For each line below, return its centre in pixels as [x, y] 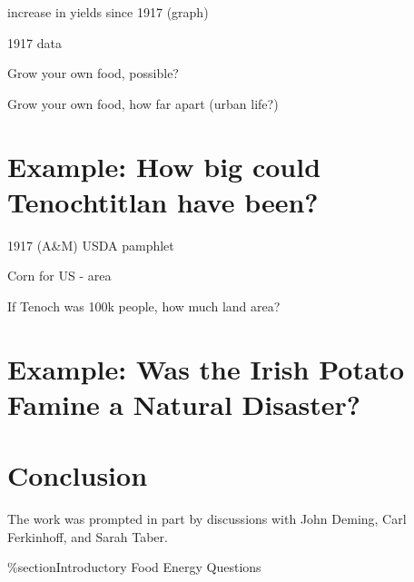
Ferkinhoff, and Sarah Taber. [88, 536]
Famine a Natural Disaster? [184, 404]
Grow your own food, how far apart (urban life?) [143, 103]
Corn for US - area [59, 276]
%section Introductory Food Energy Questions [134, 567]
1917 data [34, 42]
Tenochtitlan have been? [163, 201]
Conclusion [78, 475]
